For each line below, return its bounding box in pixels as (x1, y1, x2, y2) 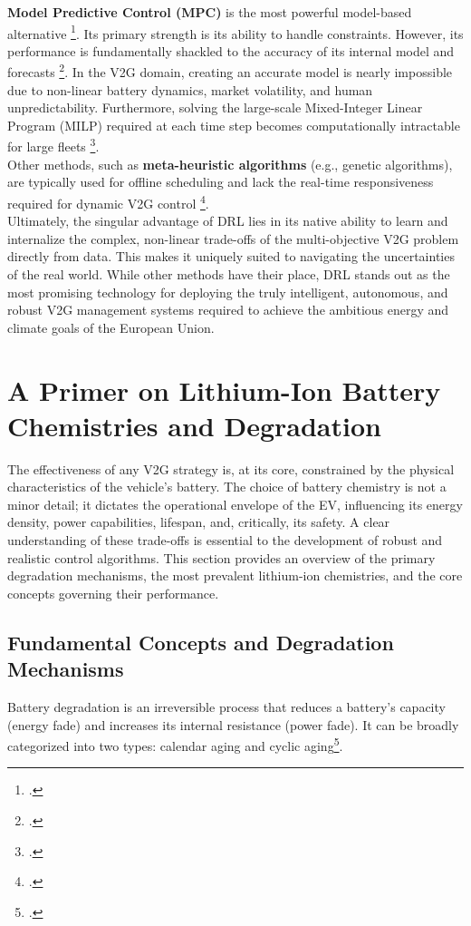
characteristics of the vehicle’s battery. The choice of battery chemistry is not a (7, 477, 447, 496)
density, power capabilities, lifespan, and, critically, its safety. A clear (7, 512, 390, 531)
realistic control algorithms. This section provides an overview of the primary (7, 548, 436, 567)
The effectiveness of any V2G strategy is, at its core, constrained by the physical (7, 459, 455, 478)
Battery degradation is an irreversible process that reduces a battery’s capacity (7, 697, 446, 716)
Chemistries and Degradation (7, 406, 381, 444)
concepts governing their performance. (7, 583, 219, 602)
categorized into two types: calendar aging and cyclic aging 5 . (7, 734, 343, 755)
